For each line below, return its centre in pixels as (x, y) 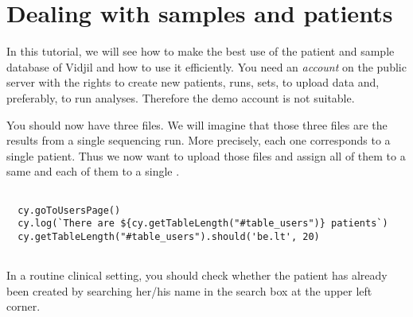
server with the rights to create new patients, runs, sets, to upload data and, (193, 82)
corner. (23, 306)
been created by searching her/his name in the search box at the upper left (189, 290)
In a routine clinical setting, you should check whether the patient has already (197, 275)
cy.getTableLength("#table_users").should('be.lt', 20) (169, 236)
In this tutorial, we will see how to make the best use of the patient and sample (201, 51)
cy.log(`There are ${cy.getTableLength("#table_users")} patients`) (203, 224)
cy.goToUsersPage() (69, 210)
